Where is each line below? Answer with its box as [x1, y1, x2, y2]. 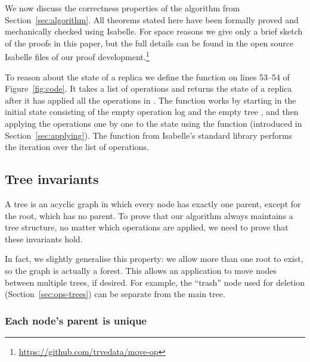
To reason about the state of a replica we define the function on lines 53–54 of [5, 70, 290, 83]
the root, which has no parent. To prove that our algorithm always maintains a [5, 209, 293, 221]
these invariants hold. [5, 232, 83, 245]
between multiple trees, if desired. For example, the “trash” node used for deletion [5, 276, 305, 288]
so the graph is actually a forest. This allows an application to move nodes [5, 264, 277, 276]
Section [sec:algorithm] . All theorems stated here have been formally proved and [5, 13, 299, 26]
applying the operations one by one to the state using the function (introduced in [5, 117, 302, 129]
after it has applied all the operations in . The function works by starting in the [5, 93, 296, 106]
